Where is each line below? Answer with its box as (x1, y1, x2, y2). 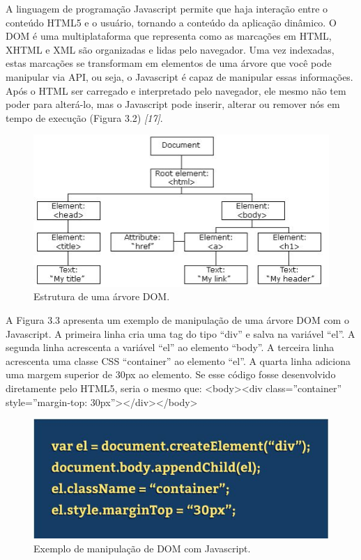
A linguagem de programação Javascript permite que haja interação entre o (6, 1, 328, 15)
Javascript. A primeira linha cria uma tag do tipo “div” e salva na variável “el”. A (6, 326, 355, 341)
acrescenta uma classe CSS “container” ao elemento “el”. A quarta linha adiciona (6, 353, 351, 368)
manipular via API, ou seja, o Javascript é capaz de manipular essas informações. (6, 69, 353, 84)
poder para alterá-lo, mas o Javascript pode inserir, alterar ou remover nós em (6, 97, 340, 111)
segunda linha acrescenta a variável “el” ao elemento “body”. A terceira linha (6, 340, 335, 355)
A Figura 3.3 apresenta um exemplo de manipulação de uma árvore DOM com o (6, 313, 349, 327)
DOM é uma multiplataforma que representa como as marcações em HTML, (6, 29, 332, 43)
